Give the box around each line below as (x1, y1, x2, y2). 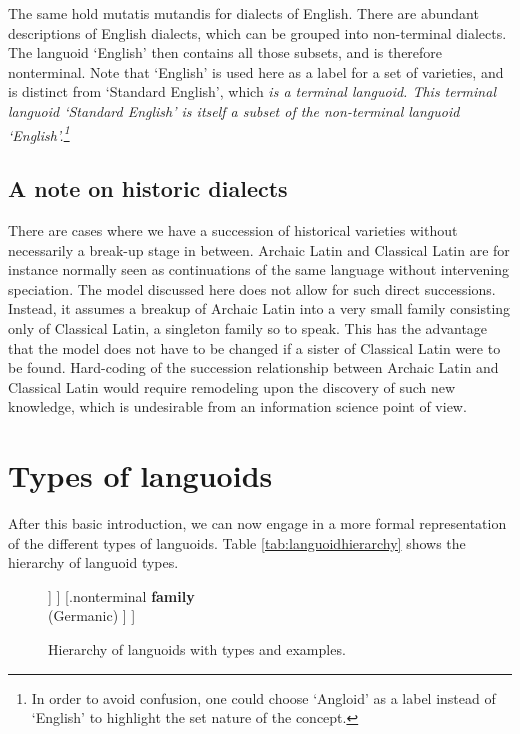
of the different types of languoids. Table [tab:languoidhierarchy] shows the (8, 532, 466, 553)
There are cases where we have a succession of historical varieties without (8, 220, 458, 241)
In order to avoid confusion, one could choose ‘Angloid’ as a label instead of (31, 687, 496, 708)
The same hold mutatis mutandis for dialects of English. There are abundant (8, 3, 479, 23)
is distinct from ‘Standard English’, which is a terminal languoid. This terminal (8, 81, 496, 102)
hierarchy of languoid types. (8, 552, 179, 573)
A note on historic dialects (8, 173, 288, 204)
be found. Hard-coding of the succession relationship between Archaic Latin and (8, 357, 499, 378)
